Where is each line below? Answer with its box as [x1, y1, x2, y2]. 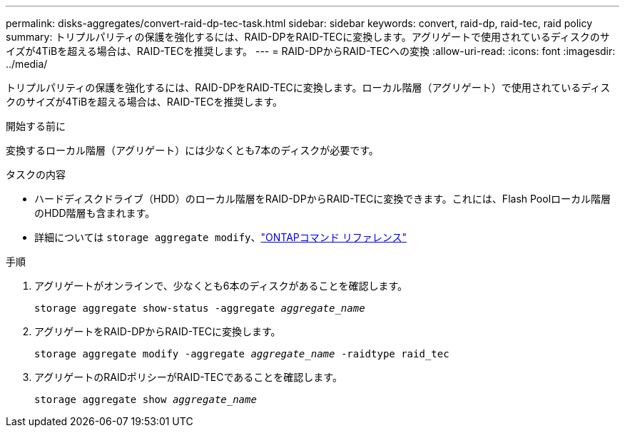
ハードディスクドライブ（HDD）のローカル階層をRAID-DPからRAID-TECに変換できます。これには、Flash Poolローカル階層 [34, 193, 611, 205]
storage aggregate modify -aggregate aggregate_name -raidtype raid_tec [34, 348, 449, 360]
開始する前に [6, 120, 66, 132]
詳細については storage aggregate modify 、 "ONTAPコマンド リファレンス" [34, 231, 407, 243]
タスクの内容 [6, 168, 66, 180]
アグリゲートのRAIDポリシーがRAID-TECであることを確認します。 [34, 371, 342, 383]
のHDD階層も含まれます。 [34, 207, 156, 219]
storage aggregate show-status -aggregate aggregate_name [34, 302, 365, 314]
